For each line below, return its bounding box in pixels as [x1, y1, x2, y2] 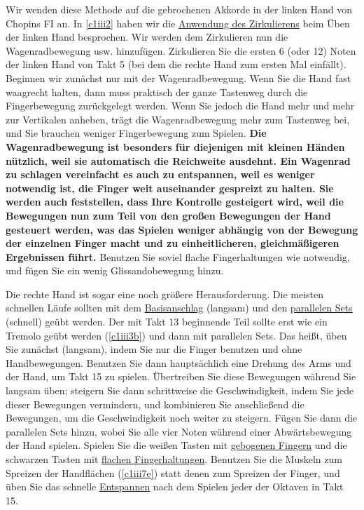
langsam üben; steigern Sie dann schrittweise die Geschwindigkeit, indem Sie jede [6, 383, 354, 398]
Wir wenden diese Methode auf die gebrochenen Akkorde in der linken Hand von [6, 2, 352, 16]
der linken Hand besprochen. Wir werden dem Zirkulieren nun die [6, 29, 288, 44]
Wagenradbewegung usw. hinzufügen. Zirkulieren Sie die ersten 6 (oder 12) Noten [6, 43, 356, 58]
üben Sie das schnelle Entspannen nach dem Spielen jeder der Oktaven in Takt [6, 479, 344, 494]
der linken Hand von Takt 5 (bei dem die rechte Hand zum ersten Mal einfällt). [6, 57, 346, 72]
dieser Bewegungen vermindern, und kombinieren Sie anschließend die [6, 396, 304, 411]
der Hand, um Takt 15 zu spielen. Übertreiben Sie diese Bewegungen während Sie [6, 369, 356, 384]
